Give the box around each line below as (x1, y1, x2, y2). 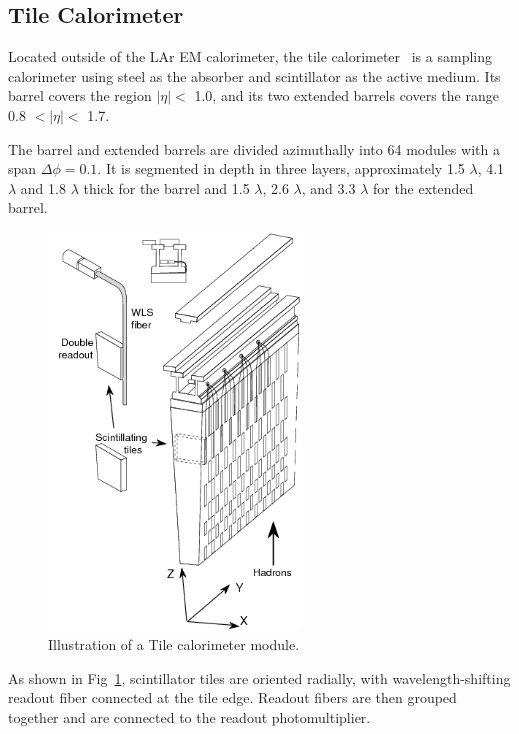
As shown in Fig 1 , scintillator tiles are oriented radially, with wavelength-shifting (8, 667, 511, 688)
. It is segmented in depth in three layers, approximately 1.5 (97, 158, 465, 179)
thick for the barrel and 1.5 (83, 177, 250, 198)
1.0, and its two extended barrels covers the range (194, 85, 499, 106)
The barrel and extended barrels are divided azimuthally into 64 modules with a (8, 138, 500, 159)
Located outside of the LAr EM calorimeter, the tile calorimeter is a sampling (8, 46, 492, 67)
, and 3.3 (301, 177, 356, 198)
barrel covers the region (8, 85, 152, 106)
